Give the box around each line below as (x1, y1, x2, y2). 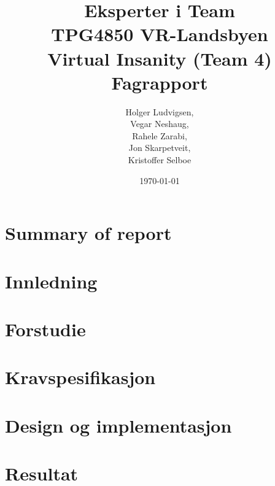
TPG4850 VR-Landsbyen (51, 21, 268, 47)
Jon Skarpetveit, (128, 141, 191, 154)
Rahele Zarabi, (132, 129, 187, 142)
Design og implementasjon (5, 412, 232, 438)
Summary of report (5, 220, 172, 245)
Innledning (5, 268, 98, 293)
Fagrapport (111, 69, 208, 94)
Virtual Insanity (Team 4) (47, 45, 272, 71)
